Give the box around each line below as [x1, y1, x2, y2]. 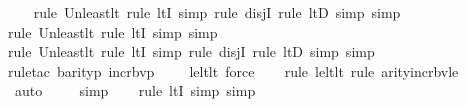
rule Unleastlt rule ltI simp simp [8, 21, 218, 42]
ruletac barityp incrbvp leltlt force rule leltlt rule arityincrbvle [8, 60, 459, 81]
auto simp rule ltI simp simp [14, 80, 256, 101]
